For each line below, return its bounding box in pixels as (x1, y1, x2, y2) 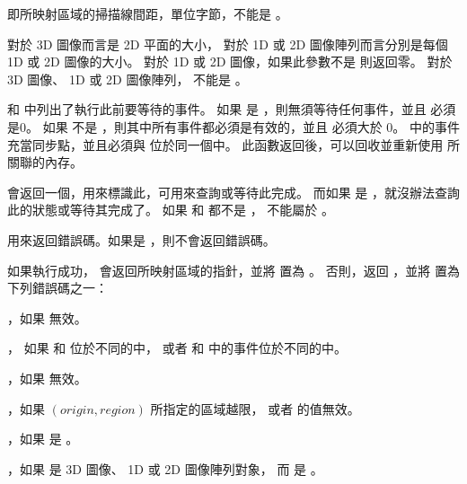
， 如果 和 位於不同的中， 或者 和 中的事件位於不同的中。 (7, 339, 347, 357)
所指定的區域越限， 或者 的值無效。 (150, 399, 360, 418)
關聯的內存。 (7, 153, 83, 172)
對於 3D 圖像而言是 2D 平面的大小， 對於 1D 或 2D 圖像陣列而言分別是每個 (7, 34, 448, 53)
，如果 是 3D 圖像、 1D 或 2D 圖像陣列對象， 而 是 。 (7, 459, 323, 478)
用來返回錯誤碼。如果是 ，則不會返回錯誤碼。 (7, 230, 276, 249)
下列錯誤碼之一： (7, 278, 108, 297)
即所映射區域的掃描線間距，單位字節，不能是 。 (7, 4, 288, 22)
